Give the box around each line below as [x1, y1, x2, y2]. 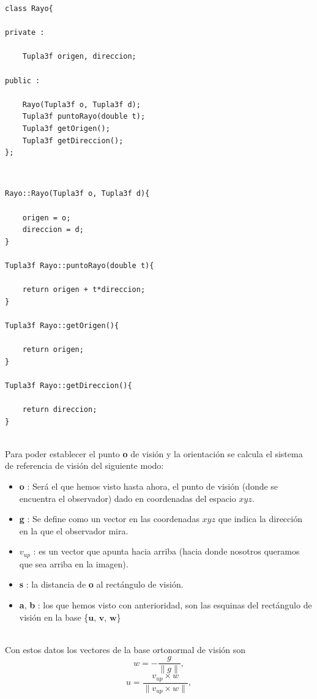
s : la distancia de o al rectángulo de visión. [19, 578, 184, 591]
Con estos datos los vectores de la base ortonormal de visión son [5, 643, 246, 656]
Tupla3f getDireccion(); [22, 136, 124, 145]
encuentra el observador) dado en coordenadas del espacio [19, 492, 236, 504]
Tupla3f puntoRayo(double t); [22, 112, 146, 121]
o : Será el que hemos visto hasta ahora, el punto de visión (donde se [19, 479, 278, 492]
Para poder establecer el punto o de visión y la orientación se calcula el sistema [5, 447, 303, 460]
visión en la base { [19, 610, 89, 623]
